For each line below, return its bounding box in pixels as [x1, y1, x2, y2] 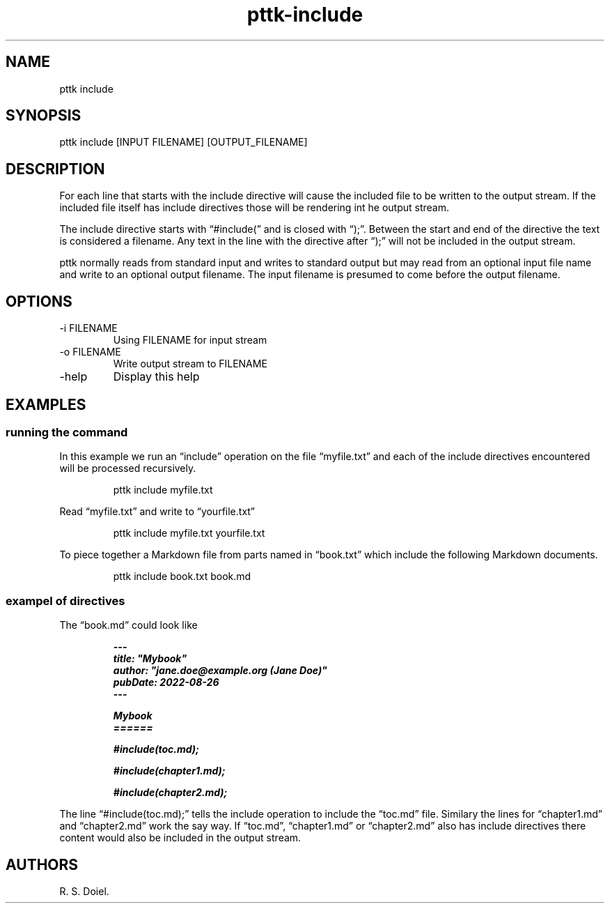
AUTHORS [6, 855, 79, 873]
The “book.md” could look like [59, 619, 198, 632]
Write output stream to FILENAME [113, 358, 267, 370]
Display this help [113, 369, 200, 384]
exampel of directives [6, 593, 125, 608]
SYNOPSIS [6, 107, 81, 125]
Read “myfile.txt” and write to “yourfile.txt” [59, 505, 256, 518]
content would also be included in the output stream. [59, 832, 302, 844]
